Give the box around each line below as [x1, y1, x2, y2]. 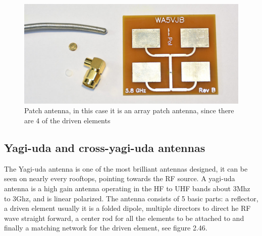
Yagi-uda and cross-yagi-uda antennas [4, 140, 205, 155]
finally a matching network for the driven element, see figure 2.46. [4, 222, 207, 233]
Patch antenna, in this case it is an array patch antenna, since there [24, 105, 234, 116]
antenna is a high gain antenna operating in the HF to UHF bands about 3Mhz [4, 183, 250, 194]
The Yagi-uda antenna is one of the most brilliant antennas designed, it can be [4, 163, 248, 174]
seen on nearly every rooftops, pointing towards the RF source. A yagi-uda [4, 173, 235, 184]
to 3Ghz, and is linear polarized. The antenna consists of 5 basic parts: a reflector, [4, 193, 258, 203]
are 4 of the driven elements [24, 115, 111, 126]
